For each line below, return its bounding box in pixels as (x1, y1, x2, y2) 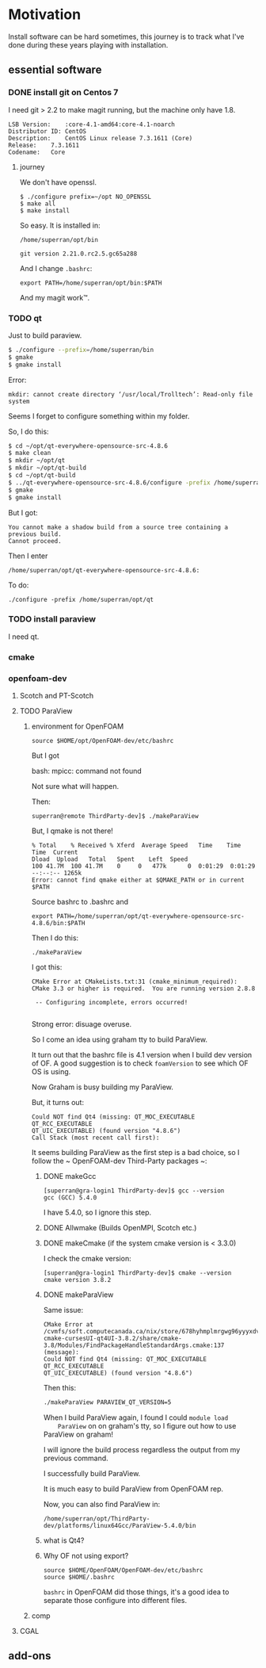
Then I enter (8, 551, 48, 560)
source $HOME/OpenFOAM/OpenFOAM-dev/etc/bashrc (43, 1566, 203, 1574)
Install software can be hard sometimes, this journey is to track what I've (8, 32, 245, 41)
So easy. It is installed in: (19, 220, 101, 230)
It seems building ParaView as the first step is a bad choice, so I (31, 1148, 240, 1157)
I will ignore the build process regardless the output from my (43, 1444, 241, 1454)
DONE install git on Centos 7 (8, 87, 119, 98)
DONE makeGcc (43, 1172, 97, 1181)
